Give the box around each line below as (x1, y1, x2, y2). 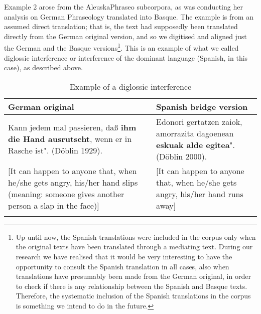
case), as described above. (4, 62, 83, 73)
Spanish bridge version (156, 100, 248, 112)
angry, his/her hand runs (156, 188, 243, 200)
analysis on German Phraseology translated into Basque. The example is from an (4, 11, 253, 22)
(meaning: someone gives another (8, 188, 124, 200)
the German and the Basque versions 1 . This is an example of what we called (4, 41, 239, 53)
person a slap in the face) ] (8, 199, 99, 211)
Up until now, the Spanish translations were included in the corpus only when (16, 231, 256, 242)
